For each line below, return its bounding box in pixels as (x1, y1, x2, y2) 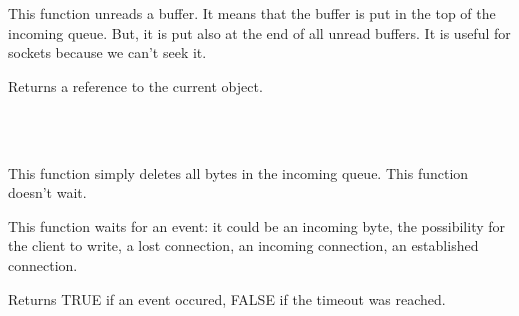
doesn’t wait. (8, 182, 87, 203)
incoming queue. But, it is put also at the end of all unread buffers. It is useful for (8, 22, 511, 43)
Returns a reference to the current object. (8, 75, 263, 96)
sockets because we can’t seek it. (8, 42, 207, 63)
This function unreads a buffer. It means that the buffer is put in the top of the (8, 3, 496, 23)
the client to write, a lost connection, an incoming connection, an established (8, 235, 479, 256)
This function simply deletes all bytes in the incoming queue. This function (8, 162, 469, 183)
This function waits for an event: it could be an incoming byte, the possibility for (8, 215, 506, 236)
